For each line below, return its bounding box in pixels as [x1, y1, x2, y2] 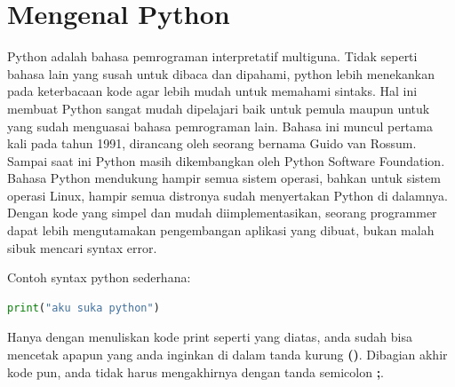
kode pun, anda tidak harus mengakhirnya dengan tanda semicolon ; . [7, 362, 384, 381]
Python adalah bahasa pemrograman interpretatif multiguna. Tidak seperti [7, 47, 418, 66]
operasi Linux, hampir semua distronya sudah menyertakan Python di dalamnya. [7, 186, 448, 204]
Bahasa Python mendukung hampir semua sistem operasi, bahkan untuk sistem [7, 169, 441, 187]
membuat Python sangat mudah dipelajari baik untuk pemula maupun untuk [7, 99, 430, 117]
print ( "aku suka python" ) [7, 301, 160, 314]
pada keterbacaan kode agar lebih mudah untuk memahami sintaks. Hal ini [7, 82, 418, 100]
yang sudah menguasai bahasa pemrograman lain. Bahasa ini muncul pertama [7, 116, 433, 135]
